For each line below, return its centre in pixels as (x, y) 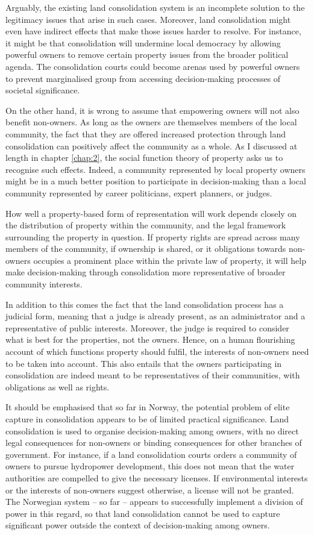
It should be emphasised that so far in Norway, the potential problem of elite (148, 407)
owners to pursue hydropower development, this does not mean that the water (150, 466)
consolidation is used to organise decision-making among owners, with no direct (152, 430)
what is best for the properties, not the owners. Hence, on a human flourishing (150, 339)
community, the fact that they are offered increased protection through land (146, 133)
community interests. (44, 284)
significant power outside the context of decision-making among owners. (138, 525)
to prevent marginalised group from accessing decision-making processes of (143, 78)
